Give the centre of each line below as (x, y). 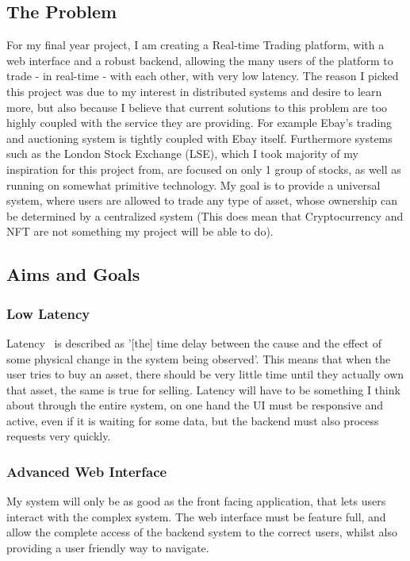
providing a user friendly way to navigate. (108, 548)
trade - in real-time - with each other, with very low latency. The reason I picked (203, 76)
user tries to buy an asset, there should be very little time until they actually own (205, 374)
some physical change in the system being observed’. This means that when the (199, 358)
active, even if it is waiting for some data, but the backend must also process (193, 420)
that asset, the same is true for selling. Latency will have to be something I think (203, 389)
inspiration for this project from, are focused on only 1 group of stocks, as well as (204, 169)
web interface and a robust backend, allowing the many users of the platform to (200, 60)
